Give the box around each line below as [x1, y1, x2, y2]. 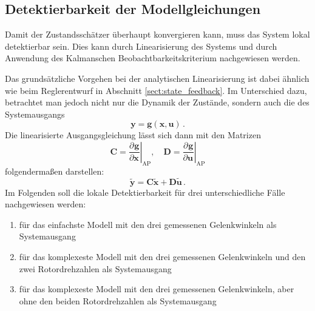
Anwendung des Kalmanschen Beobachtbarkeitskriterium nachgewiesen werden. [5, 52, 300, 64]
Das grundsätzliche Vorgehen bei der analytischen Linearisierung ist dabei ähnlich [5, 72, 310, 84]
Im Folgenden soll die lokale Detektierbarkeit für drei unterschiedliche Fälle [5, 186, 285, 198]
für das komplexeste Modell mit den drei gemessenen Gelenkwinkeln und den [19, 250, 306, 263]
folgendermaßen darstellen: [5, 164, 104, 177]
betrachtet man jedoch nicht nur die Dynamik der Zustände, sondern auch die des [5, 96, 310, 109]
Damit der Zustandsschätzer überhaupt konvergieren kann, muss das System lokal [5, 28, 310, 41]
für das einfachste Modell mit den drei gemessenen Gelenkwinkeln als [19, 218, 277, 230]
